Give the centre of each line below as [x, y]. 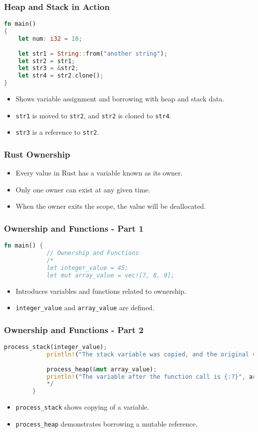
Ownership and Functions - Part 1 [74, 228]
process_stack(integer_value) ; [56, 347]
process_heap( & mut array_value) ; [101, 369]
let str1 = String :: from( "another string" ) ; [93, 53]
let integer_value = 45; [87, 268]
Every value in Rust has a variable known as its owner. [99, 173]
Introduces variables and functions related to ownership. [101, 291]
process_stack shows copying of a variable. [82, 407]
